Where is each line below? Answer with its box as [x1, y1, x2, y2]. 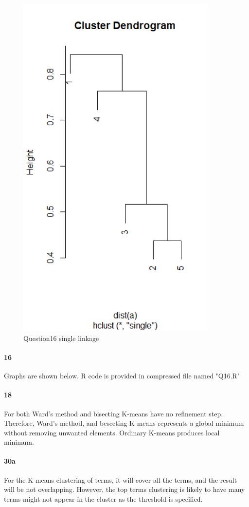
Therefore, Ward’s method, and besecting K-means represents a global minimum [4, 418, 244, 428]
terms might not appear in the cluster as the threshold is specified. [4, 493, 203, 504]
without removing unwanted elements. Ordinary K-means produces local [4, 427, 220, 437]
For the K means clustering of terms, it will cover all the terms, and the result [4, 474, 237, 485]
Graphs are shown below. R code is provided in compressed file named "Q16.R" [4, 371, 240, 381]
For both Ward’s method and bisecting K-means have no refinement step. [4, 408, 223, 418]
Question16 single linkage [23, 333, 99, 343]
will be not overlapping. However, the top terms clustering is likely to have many [4, 484, 245, 494]
